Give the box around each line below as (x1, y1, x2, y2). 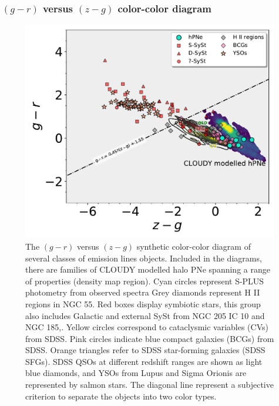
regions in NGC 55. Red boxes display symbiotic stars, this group (25, 297, 261, 310)
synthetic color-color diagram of (136, 240, 251, 252)
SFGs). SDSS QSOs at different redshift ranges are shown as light (25, 355, 263, 367)
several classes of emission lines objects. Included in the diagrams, (25, 251, 262, 264)
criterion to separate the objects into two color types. (25, 390, 217, 402)
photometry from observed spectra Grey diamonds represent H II (25, 286, 260, 298)
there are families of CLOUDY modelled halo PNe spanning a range (25, 263, 270, 276)
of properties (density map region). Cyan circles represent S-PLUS (25, 274, 264, 287)
